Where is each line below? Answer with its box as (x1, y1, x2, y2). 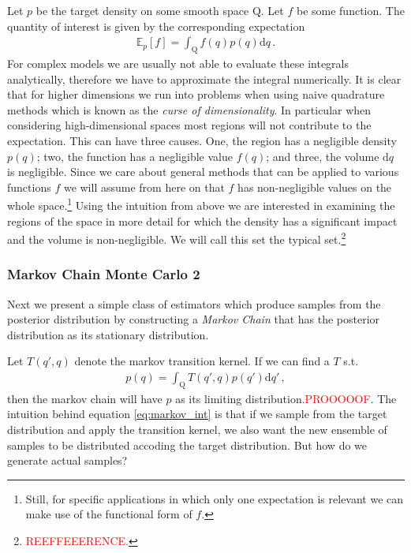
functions (7, 178, 51, 195)
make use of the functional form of (25, 506, 192, 522)
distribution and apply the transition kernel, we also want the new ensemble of (7, 421, 387, 438)
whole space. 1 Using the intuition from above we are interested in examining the (7, 195, 395, 214)
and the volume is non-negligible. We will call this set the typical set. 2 (7, 229, 346, 247)
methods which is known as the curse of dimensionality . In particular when (7, 101, 372, 118)
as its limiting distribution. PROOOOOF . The (175, 390, 397, 406)
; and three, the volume (266, 148, 379, 164)
